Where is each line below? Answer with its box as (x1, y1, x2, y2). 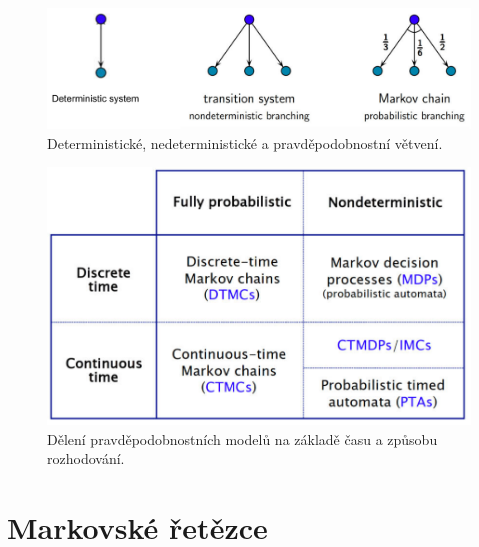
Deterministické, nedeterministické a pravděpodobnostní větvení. (47, 132, 443, 153)
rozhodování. (47, 448, 125, 469)
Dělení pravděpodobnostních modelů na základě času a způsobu (47, 428, 438, 449)
